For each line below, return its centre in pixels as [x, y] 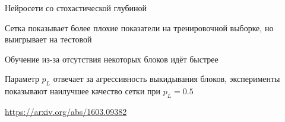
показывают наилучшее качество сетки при [83, 91]
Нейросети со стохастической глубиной [76, 8]
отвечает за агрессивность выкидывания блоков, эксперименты [167, 79]
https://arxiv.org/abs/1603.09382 [66, 111]
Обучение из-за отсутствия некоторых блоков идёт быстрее [112, 59]
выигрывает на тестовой [48, 39]
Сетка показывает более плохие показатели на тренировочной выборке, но [139, 27]
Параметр [22, 79]
